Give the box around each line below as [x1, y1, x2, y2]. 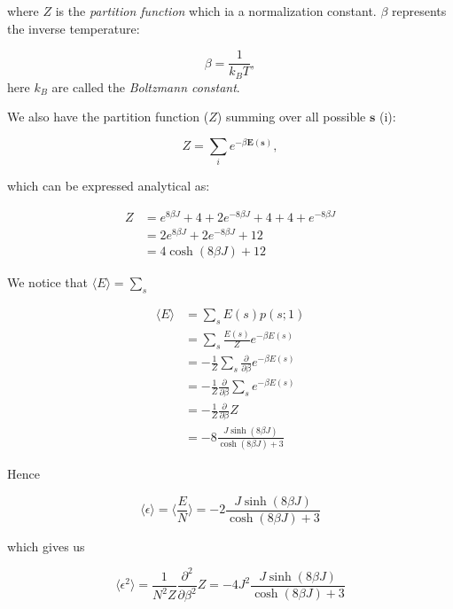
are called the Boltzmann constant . [51, 77, 240, 96]
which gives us [7, 536, 85, 555]
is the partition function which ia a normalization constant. [55, 2, 377, 20]
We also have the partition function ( [7, 107, 209, 126]
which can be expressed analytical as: [7, 176, 210, 195]
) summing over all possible [216, 107, 366, 126]
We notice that [7, 273, 88, 292]
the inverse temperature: [7, 19, 140, 37]
